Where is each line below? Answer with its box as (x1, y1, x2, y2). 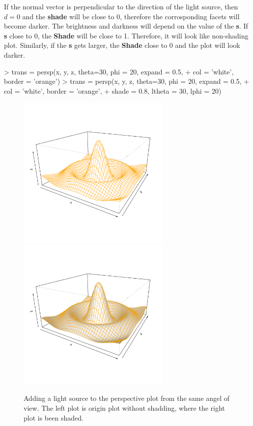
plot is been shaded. (24, 412, 84, 423)
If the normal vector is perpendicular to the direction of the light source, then (4, 1, 238, 11)
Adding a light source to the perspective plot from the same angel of (24, 393, 230, 403)
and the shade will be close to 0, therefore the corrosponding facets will (22, 11, 240, 21)
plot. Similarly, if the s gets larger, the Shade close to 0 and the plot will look (4, 40, 240, 50)
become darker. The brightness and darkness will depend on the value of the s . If (4, 21, 248, 31)
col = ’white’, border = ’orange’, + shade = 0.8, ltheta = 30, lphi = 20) (4, 85, 222, 96)
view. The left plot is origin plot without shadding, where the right (24, 403, 225, 413)
